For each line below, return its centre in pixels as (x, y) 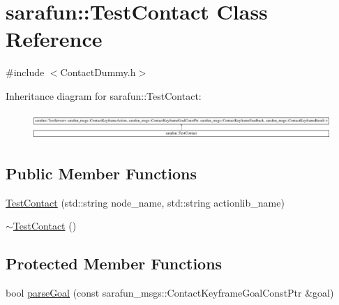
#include (25, 72)
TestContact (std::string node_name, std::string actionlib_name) (145, 202)
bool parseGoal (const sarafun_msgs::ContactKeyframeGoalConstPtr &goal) (170, 292)
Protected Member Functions (114, 263)
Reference (54, 39)
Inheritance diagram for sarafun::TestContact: (104, 95)
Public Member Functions (101, 173)
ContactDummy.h (98, 72)
